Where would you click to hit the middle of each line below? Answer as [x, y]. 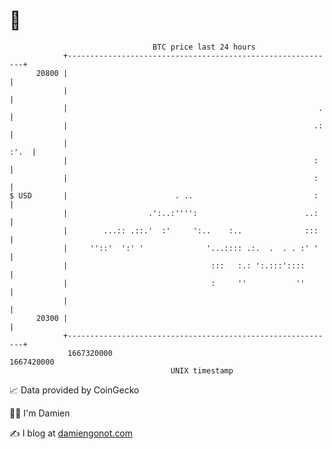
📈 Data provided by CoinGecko [74, 390]
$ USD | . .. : [164, 195]
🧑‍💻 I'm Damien [40, 413]
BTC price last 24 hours [204, 47]
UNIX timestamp [202, 370]
